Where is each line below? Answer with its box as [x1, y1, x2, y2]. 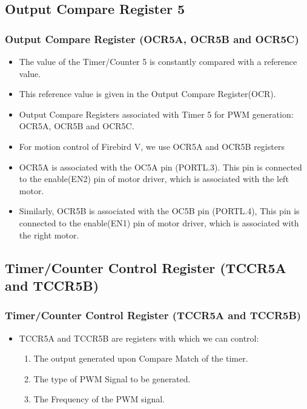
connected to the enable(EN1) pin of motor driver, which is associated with [19, 216, 299, 229]
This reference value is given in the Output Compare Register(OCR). [19, 87, 276, 100]
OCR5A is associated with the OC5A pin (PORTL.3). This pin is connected [19, 160, 302, 173]
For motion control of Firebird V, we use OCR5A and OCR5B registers [19, 140, 285, 152]
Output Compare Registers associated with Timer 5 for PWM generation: [19, 107, 294, 120]
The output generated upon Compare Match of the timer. [33, 352, 248, 365]
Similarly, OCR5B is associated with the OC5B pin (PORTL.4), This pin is [19, 204, 300, 217]
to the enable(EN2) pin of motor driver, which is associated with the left [19, 172, 289, 185]
